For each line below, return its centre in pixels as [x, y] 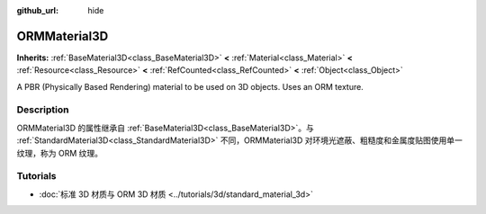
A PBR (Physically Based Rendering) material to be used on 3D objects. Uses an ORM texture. [190, 86]
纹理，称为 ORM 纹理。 [60, 153]
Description [43, 110]
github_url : [37, 10]
